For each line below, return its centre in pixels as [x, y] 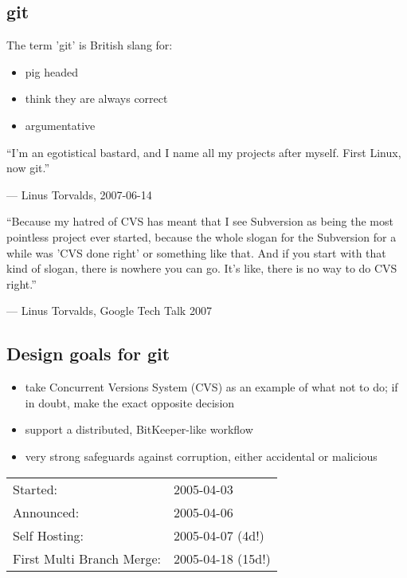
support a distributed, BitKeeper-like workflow [139, 429]
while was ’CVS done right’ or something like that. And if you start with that [196, 252]
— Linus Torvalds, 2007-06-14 [79, 194]
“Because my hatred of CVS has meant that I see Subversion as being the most [200, 221]
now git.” [28, 168]
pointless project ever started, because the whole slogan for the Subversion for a [202, 236]
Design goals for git [88, 354]
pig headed [51, 71]
